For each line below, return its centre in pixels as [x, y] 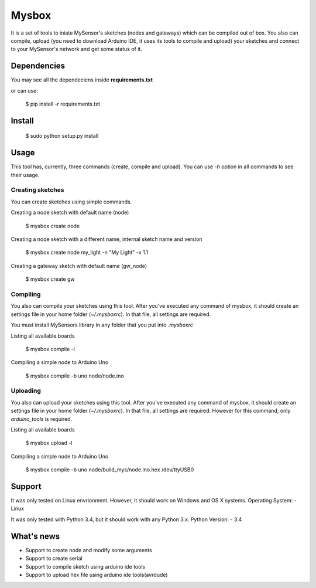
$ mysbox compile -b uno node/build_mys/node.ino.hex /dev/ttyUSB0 [110, 470]
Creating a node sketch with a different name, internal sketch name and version [107, 239]
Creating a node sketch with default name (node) [70, 213]
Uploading [26, 391]
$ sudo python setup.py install [62, 136]
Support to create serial [54, 558]
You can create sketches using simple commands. [71, 202]
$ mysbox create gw [50, 279]
